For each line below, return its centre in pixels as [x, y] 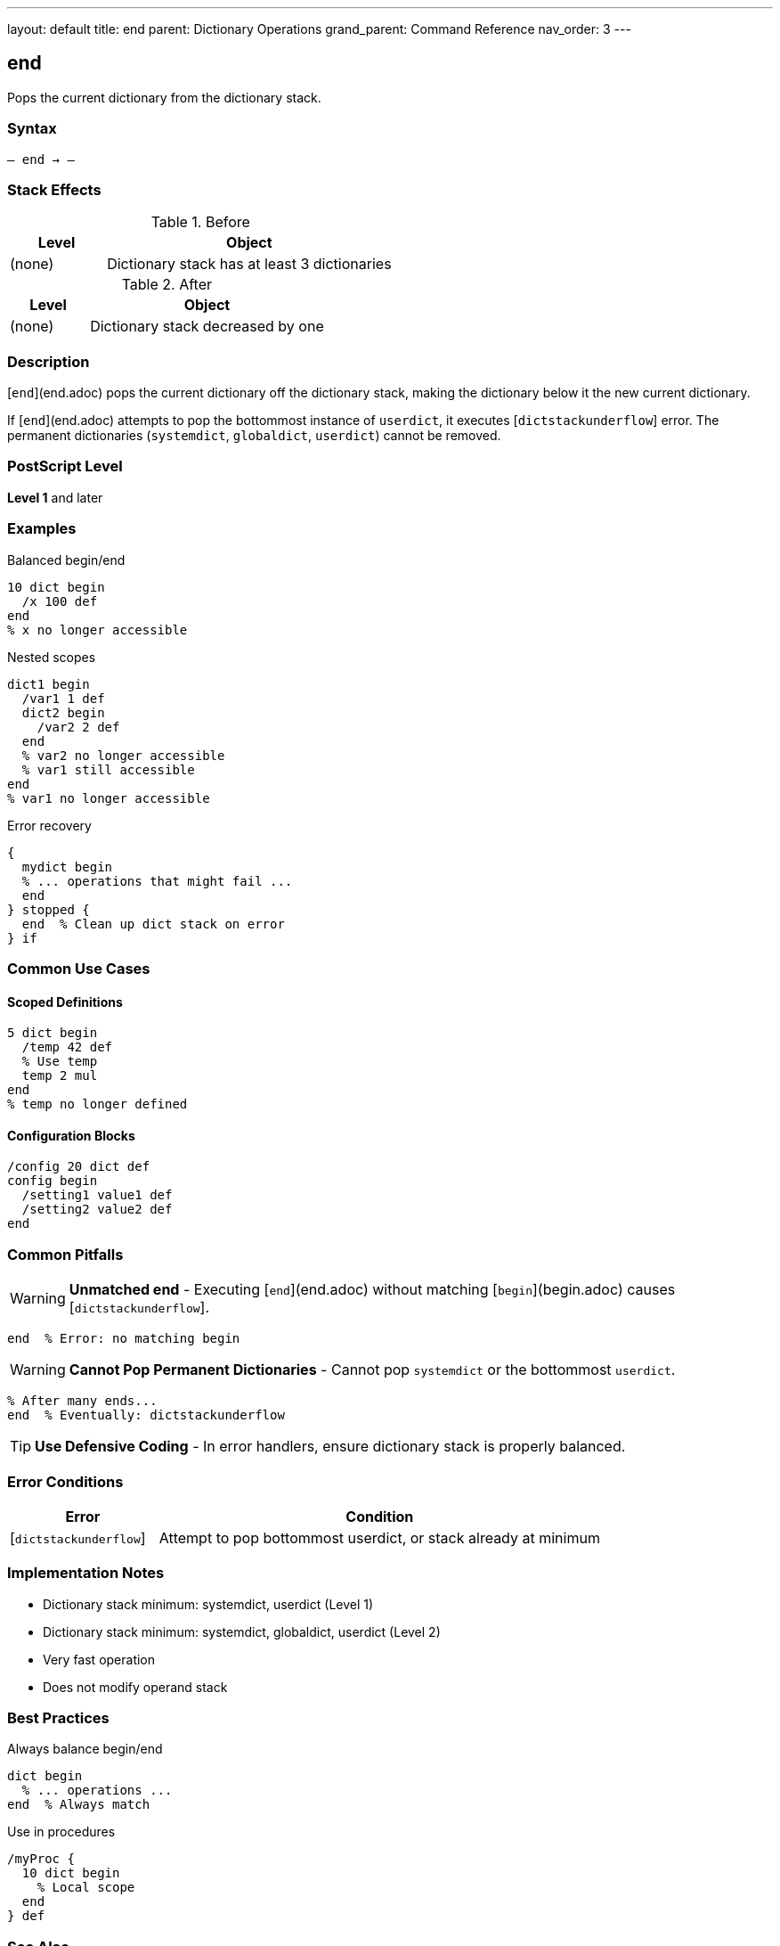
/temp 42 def [67, 1047]
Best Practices [58, 1718]
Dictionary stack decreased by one [207, 327]
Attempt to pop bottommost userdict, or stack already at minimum [379, 1537]
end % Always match [79, 1805]
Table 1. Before [200, 222]
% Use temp [60, 1062]
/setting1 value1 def [97, 1195]
